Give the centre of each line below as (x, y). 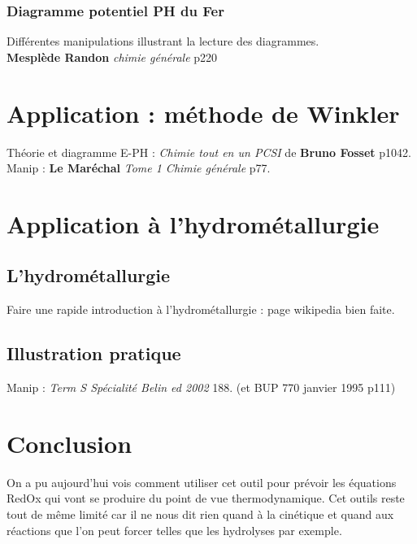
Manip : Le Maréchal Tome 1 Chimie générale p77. (139, 168)
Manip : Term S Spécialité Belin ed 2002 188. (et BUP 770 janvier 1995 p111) (201, 387)
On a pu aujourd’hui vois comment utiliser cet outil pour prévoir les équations (202, 482)
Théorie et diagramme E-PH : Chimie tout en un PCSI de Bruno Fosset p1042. (209, 152)
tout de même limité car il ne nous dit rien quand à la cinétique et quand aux (200, 514)
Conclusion (69, 443)
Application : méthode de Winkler (203, 113)
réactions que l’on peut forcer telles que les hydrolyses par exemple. (174, 530)
